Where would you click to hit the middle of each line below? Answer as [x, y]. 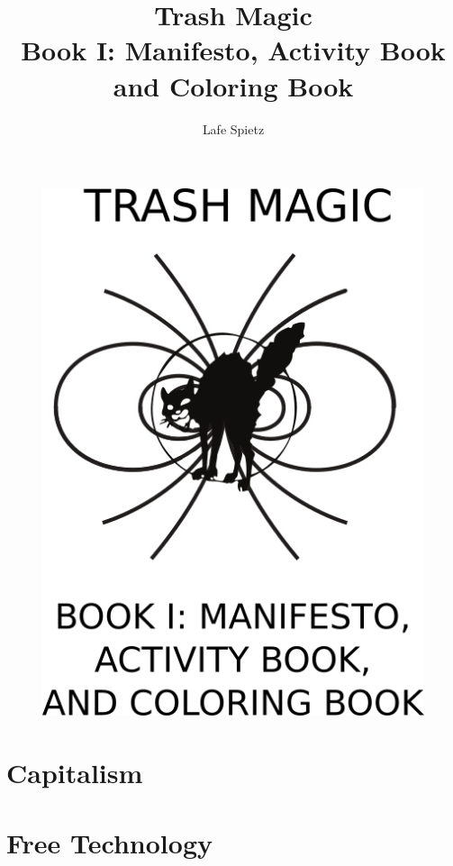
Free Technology [109, 842]
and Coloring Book [233, 85]
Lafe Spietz [233, 128]
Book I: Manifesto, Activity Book [233, 50]
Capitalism [75, 772]
